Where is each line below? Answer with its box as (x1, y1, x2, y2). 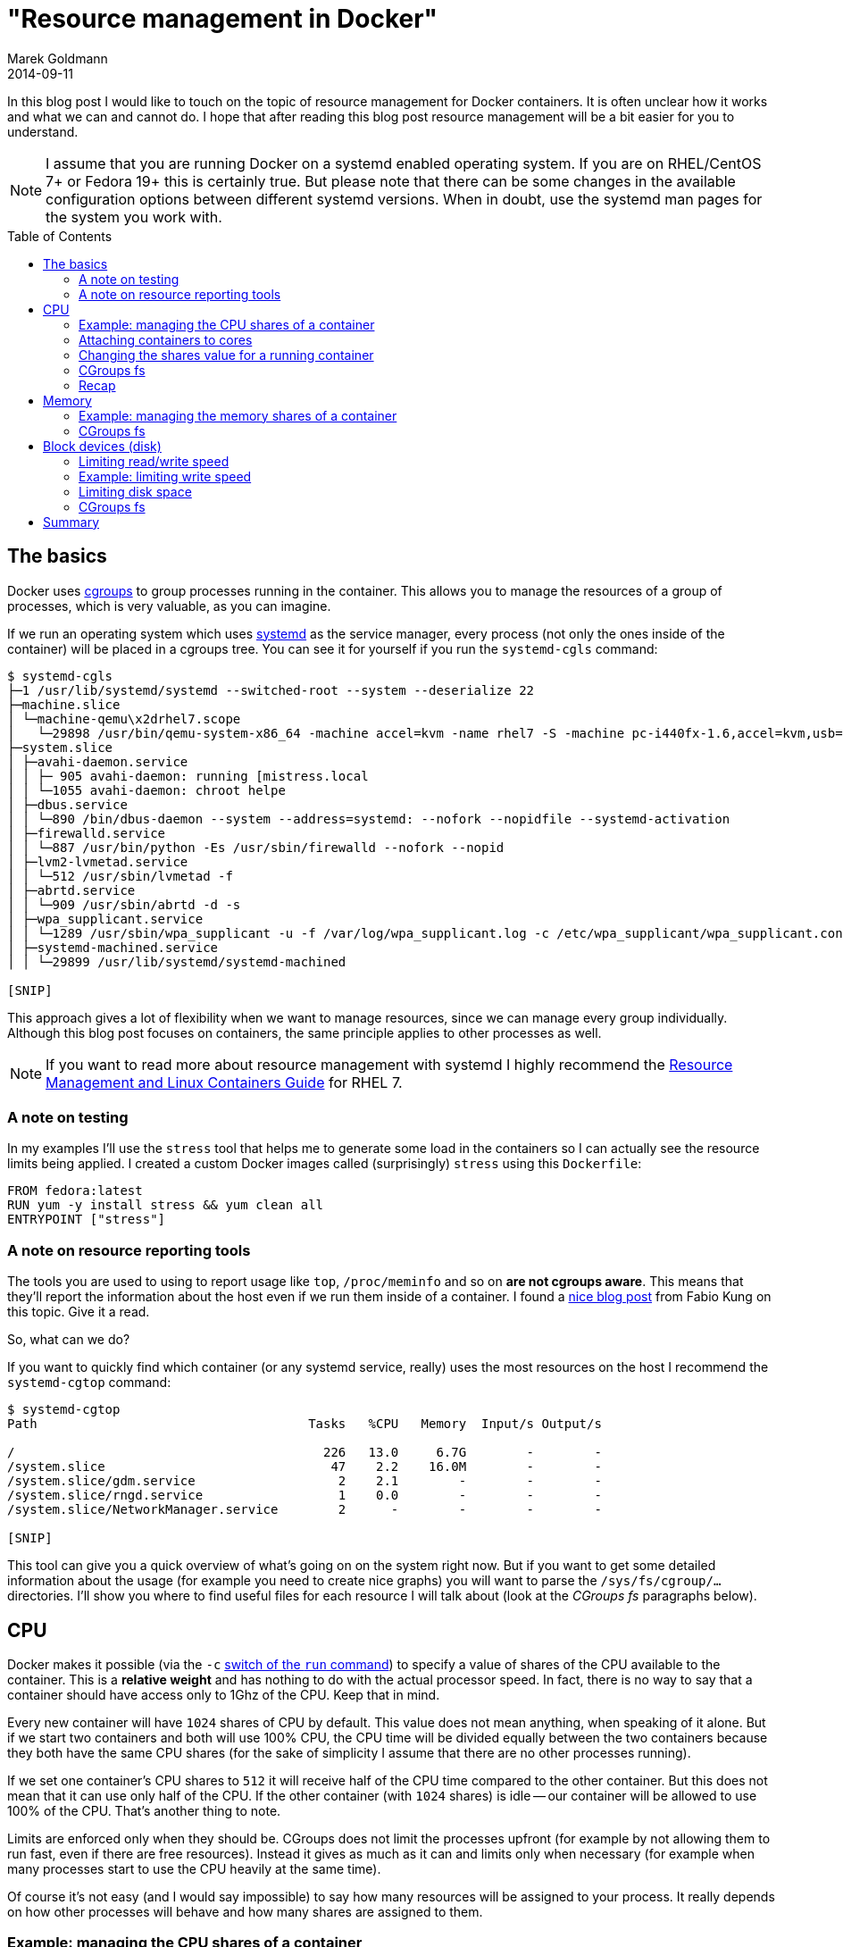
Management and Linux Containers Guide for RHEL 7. (46, 1073, 403, 1091)
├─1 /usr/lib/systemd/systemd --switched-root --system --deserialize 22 (7, 682, 535, 698)
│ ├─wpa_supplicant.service (7, 911, 204, 926)
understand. (7, 123, 79, 139)
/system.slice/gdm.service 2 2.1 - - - (7, 1474, 602, 1489)
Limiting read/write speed (79, 453, 230, 469)
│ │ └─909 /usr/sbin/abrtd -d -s (7, 897, 241, 912)
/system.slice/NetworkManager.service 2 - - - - (7, 1502, 602, 1517)
